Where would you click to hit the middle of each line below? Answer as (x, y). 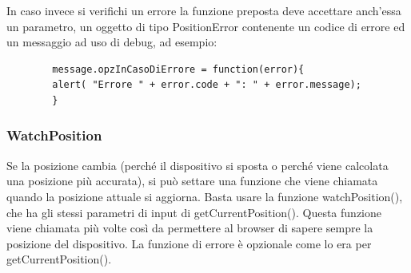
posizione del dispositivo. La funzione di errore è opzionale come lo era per (189, 243)
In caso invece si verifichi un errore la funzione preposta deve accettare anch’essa (204, 10)
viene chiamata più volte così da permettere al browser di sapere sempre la (190, 228)
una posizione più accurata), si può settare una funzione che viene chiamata (192, 181)
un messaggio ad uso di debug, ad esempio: (112, 42)
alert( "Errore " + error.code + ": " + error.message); (207, 85)
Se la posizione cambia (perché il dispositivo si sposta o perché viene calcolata (198, 165)
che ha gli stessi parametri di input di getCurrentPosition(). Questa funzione (194, 212)
